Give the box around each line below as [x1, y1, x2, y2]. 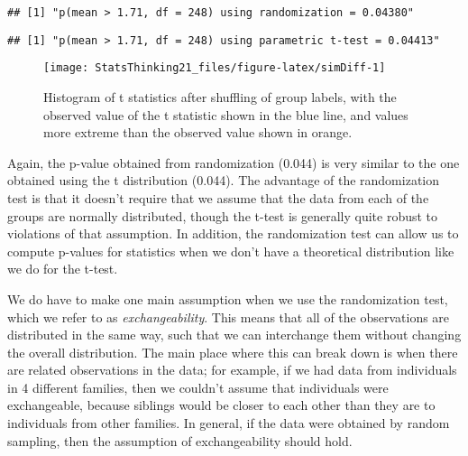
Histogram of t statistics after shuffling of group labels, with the [43, 87, 397, 106]
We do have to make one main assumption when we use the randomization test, [7, 289, 448, 308]
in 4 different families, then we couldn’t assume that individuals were [7, 377, 389, 396]
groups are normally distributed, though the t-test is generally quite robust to [7, 206, 438, 225]
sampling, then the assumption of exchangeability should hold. [7, 431, 353, 450]
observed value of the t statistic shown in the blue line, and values [43, 105, 408, 124]
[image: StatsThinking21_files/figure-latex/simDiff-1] [43, 61, 386, 75]
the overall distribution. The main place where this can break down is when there [7, 342, 458, 361]
